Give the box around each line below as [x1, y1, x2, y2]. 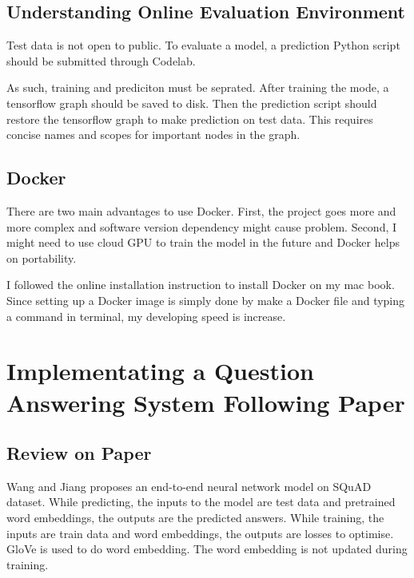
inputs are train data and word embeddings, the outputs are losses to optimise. [6, 525, 394, 541]
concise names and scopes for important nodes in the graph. [6, 126, 301, 143]
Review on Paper [6, 441, 152, 465]
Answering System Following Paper [6, 386, 405, 418]
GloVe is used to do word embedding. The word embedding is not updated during [6, 540, 408, 557]
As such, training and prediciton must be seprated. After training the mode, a [6, 79, 389, 96]
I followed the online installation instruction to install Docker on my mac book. [6, 276, 395, 293]
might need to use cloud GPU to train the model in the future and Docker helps [6, 234, 400, 251]
